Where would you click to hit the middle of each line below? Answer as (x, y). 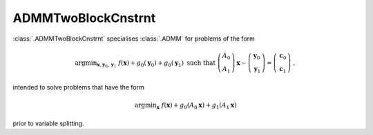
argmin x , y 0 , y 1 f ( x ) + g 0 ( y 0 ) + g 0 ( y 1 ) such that (145, 64)
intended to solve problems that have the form (78, 87)
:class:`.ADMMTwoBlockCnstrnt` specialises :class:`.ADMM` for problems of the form (134, 39)
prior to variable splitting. (48, 123)
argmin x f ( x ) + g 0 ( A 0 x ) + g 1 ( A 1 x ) (186, 106)
